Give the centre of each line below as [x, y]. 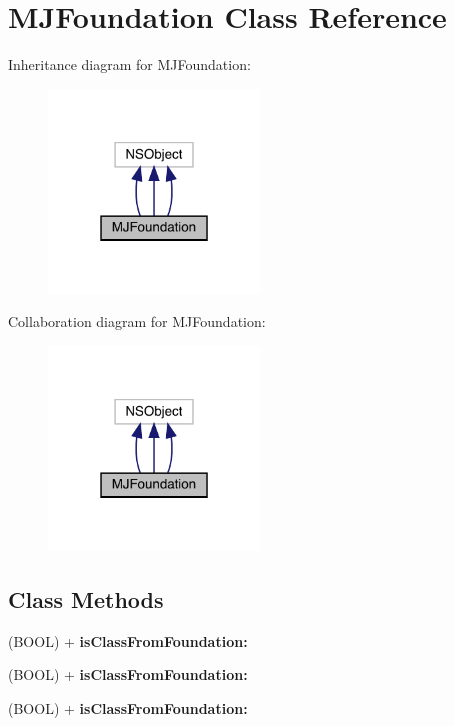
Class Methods [86, 598]
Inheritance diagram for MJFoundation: [129, 64]
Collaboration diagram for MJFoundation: [137, 321]
